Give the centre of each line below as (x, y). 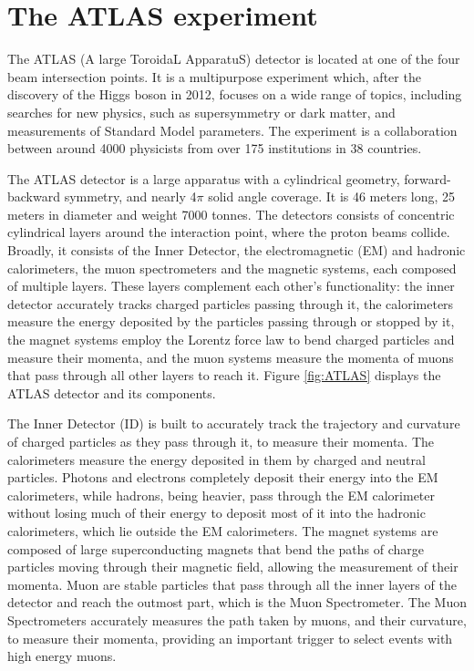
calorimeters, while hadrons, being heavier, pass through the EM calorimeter (222, 495)
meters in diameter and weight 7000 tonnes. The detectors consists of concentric (231, 214)
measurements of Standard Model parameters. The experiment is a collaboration (232, 130)
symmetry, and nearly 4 (130, 196)
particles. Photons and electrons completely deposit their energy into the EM (223, 477)
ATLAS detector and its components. (112, 392)
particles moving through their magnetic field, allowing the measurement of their (233, 567)
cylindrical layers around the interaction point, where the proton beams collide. (229, 232)
